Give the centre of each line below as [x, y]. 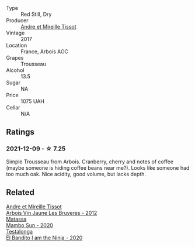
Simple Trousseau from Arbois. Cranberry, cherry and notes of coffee [90, 162]
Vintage [15, 33]
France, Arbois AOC [45, 52]
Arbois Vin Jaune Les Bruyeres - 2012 [52, 212]
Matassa [16, 219]
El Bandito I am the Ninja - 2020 [44, 238]
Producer [17, 20]
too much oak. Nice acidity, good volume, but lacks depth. [76, 174]
